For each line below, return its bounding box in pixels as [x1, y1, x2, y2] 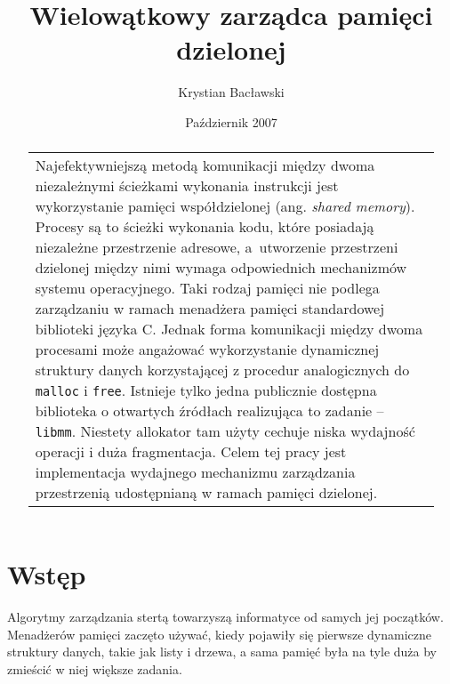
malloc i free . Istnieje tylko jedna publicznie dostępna [35, 380, 377, 401]
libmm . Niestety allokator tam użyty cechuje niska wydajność [35, 421, 415, 442]
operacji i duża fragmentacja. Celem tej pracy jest [35, 441, 347, 463]
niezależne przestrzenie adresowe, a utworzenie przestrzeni [35, 237, 398, 258]
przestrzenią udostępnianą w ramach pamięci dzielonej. [35, 482, 378, 503]
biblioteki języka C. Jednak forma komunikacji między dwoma [35, 318, 423, 340]
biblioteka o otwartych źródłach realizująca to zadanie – [35, 400, 384, 422]
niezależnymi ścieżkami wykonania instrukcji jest [35, 175, 339, 197]
